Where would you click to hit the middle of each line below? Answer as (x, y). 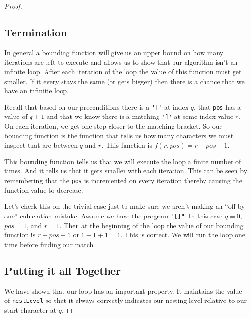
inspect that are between (41, 145)
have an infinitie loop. (37, 91)
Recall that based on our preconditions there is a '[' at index (97, 107)
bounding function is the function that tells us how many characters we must (119, 135)
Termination (36, 32)
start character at (31, 310)
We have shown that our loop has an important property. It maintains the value (123, 291)
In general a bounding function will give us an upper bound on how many (114, 52)
